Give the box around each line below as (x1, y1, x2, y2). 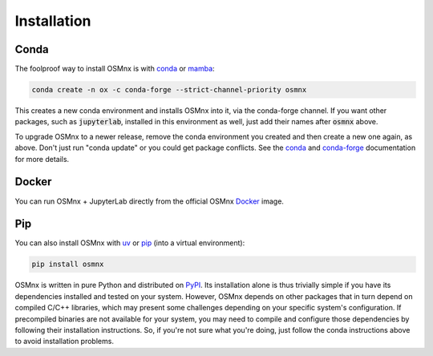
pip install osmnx (31, 260, 104, 269)
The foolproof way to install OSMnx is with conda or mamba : (14, 64, 216, 74)
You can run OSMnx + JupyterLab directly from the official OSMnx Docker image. (14, 196, 285, 206)
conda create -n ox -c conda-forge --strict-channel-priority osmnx (31, 85, 307, 95)
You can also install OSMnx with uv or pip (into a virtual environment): (14, 238, 245, 248)
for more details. (14, 154, 70, 164)
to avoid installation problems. (14, 337, 114, 346)
